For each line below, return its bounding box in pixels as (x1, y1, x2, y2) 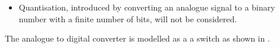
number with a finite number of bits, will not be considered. (18, 12, 237, 25)
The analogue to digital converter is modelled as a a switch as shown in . (5, 32, 270, 44)
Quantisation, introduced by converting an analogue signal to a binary (18, 1, 275, 13)
